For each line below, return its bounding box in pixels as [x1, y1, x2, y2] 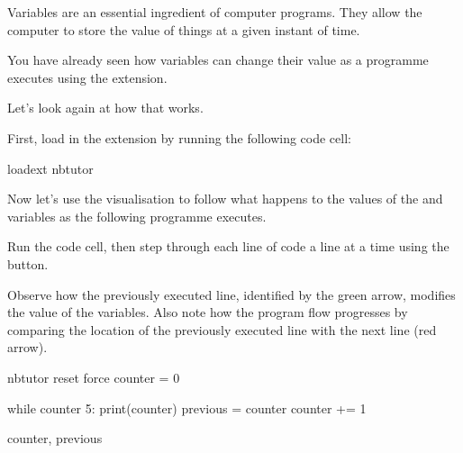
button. [7, 254, 49, 273]
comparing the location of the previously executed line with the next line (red [7, 320, 437, 339]
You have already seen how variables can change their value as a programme [7, 50, 429, 69]
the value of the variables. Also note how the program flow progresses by [7, 303, 408, 322]
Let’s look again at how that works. [7, 98, 204, 117]
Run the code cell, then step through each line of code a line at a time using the [7, 237, 449, 256]
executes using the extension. [7, 68, 168, 86]
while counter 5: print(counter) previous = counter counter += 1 [7, 398, 367, 417]
